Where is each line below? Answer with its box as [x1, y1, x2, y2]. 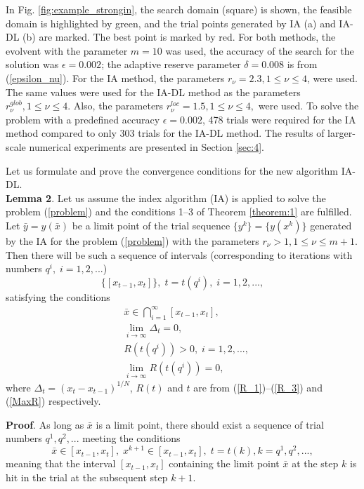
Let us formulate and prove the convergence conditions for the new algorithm [6, 163, 339, 177]
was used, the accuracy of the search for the [165, 43, 354, 58]
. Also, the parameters [67, 98, 164, 113]
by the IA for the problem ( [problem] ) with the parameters [6, 233, 259, 248]
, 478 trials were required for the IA [202, 112, 356, 126]
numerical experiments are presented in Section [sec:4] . [29, 139, 264, 154]
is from [287, 57, 318, 72]
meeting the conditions [82, 431, 181, 446]
